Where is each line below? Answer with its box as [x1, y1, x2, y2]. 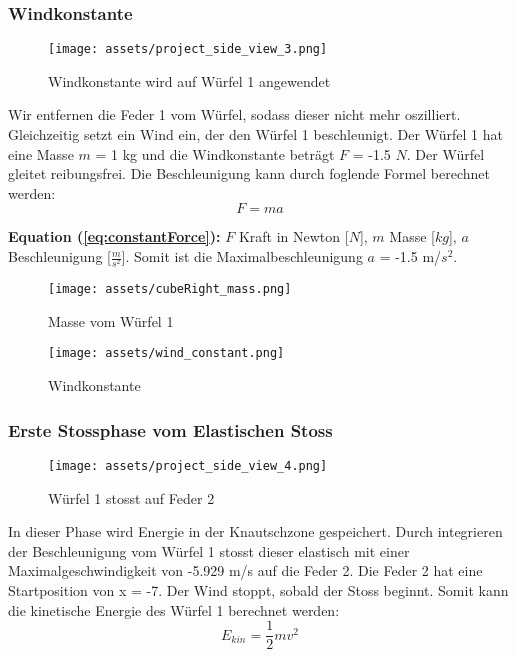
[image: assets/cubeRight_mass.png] [48, 282, 292, 297]
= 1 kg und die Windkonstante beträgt [95, 143, 335, 164]
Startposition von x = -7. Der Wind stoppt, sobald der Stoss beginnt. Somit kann [8, 579, 509, 600]
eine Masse [8, 143, 74, 164]
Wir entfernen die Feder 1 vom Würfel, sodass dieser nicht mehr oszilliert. [8, 104, 461, 125]
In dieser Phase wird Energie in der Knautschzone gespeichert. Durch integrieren [8, 521, 503, 542]
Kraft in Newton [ [238, 226, 349, 247]
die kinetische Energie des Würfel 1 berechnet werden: [8, 599, 340, 620]
